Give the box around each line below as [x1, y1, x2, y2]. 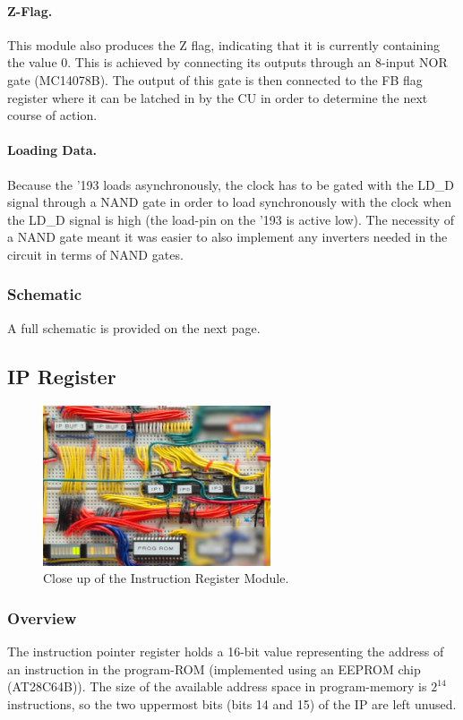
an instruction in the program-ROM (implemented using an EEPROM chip [7, 659, 421, 678]
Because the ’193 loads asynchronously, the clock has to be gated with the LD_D [7, 175, 454, 193]
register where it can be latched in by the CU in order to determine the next [7, 88, 428, 107]
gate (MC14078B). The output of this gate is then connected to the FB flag [7, 70, 423, 89]
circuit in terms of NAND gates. [7, 244, 184, 263]
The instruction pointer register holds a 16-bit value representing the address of [7, 642, 444, 661]
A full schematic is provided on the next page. [7, 318, 261, 337]
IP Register [7, 362, 116, 390]
